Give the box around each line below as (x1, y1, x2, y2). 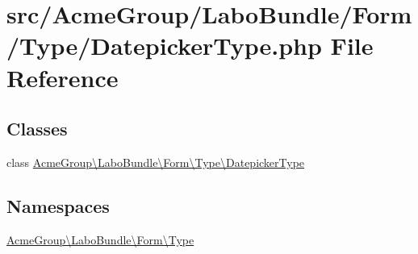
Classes (6, 116, 68, 141)
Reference (6, 60, 119, 94)
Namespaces (6, 193, 110, 218)
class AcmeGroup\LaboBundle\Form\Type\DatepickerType (6, 153, 305, 170)
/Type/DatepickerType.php (6, 29, 322, 62)
